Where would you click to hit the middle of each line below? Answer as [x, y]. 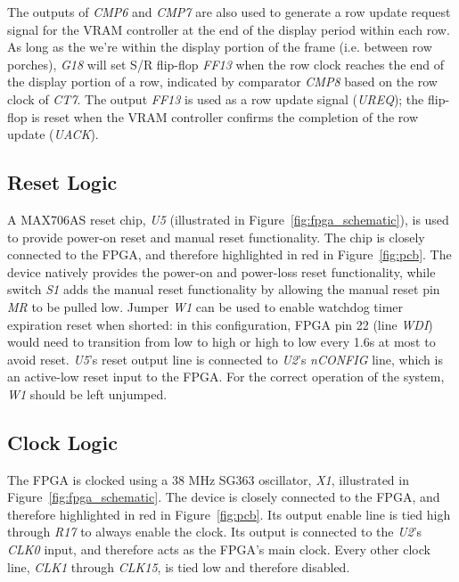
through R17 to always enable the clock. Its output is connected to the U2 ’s [215, 532]
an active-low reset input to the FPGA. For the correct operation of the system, [226, 377]
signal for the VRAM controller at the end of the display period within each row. [229, 29]
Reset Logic [62, 182]
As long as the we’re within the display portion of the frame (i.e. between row [220, 47]
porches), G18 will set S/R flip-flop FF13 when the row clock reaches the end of [225, 64]
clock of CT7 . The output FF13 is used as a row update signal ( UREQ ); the [216, 98]
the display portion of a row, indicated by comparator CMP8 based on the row [222, 82]
